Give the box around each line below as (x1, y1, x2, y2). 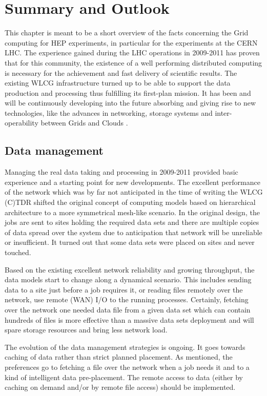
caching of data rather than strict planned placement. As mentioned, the (5, 351, 233, 362)
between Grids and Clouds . (40, 117, 128, 128)
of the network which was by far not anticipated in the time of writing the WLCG (5, 186, 263, 197)
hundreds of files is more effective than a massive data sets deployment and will (5, 314, 254, 325)
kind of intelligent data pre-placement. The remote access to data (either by (5, 371, 243, 382)
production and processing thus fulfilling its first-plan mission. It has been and (5, 87, 251, 98)
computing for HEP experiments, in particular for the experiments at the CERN (5, 37, 258, 48)
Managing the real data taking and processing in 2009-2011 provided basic (5, 166, 238, 177)
